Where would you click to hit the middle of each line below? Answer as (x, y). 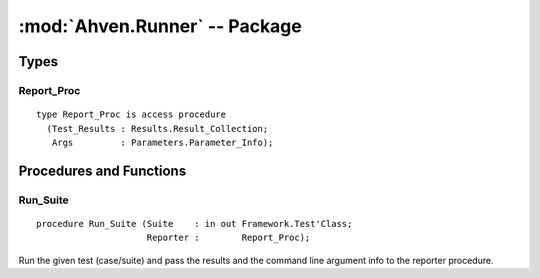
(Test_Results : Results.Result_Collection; (157, 128)
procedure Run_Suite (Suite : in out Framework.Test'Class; (194, 223)
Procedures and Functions (102, 170)
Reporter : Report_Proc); (228, 238)
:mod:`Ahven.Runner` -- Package (160, 26)
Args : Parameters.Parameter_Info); (162, 142)
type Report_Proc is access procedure (131, 114)
